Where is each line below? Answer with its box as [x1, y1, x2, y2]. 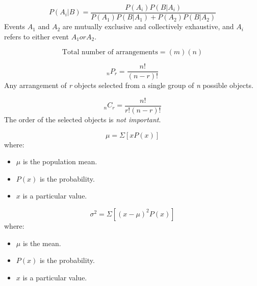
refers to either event [4, 31, 69, 41]
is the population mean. [22, 156, 97, 167]
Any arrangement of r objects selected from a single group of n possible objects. [4, 80, 253, 91]
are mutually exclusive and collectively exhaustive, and [62, 21, 234, 32]
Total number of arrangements [62, 49, 158, 56]
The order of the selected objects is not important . [4, 114, 161, 124]
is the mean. [22, 237, 61, 248]
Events [4, 21, 25, 32]
